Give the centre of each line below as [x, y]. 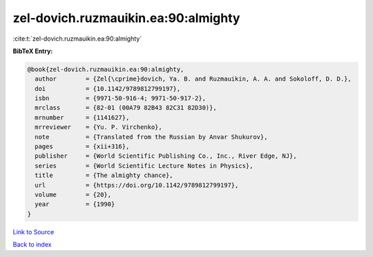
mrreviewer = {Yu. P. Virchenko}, [98, 127]
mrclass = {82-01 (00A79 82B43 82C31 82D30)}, [126, 108]
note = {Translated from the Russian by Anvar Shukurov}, [151, 137]
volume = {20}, [73, 195]
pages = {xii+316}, [82, 147]
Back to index [32, 245]
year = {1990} [75, 204]
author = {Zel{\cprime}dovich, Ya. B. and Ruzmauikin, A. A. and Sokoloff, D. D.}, [193, 79]
